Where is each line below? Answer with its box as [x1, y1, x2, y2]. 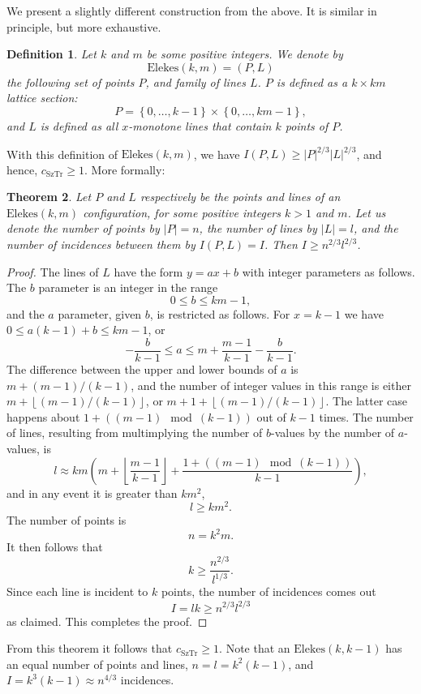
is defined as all [40, 117, 118, 134]
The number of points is [6, 512, 127, 529]
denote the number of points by [6, 220, 160, 237]
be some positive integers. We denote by [146, 45, 343, 62]
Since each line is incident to [6, 583, 148, 600]
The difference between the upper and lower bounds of [6, 361, 277, 378]
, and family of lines [145, 73, 246, 90]
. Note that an [219, 640, 290, 657]
